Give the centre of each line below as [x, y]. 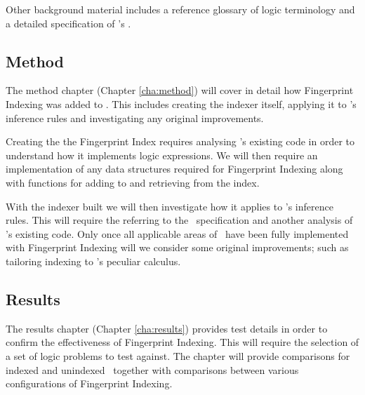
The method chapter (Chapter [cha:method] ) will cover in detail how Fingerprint [180, 90]
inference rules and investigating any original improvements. [135, 118]
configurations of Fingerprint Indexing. [89, 383]
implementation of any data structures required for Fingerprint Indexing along [174, 169]
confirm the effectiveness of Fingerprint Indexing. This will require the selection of [182, 342]
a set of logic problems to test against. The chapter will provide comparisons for [178, 355]
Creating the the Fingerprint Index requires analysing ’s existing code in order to [180, 141]
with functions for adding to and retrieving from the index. [133, 182]
